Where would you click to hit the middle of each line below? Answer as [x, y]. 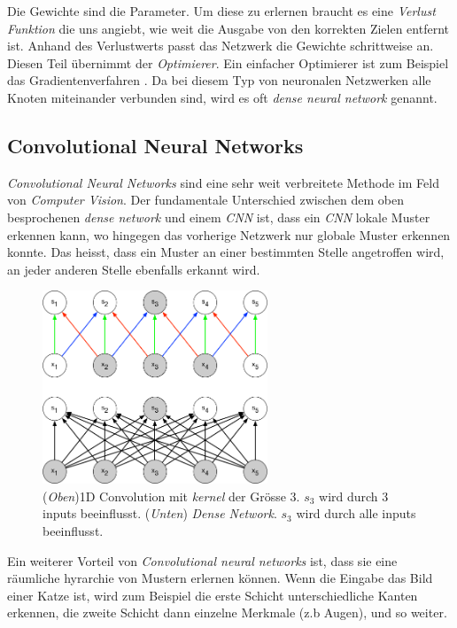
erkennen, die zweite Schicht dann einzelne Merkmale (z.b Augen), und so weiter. [227, 612]
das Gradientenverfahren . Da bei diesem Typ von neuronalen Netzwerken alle [219, 80]
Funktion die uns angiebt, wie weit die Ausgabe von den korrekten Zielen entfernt [228, 28]
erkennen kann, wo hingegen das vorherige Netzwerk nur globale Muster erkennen [229, 234]
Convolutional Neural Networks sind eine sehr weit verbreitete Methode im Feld [223, 182]
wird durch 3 [354, 496]
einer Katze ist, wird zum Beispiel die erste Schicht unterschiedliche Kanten [213, 595]
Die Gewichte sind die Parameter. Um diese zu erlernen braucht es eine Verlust [221, 11]
